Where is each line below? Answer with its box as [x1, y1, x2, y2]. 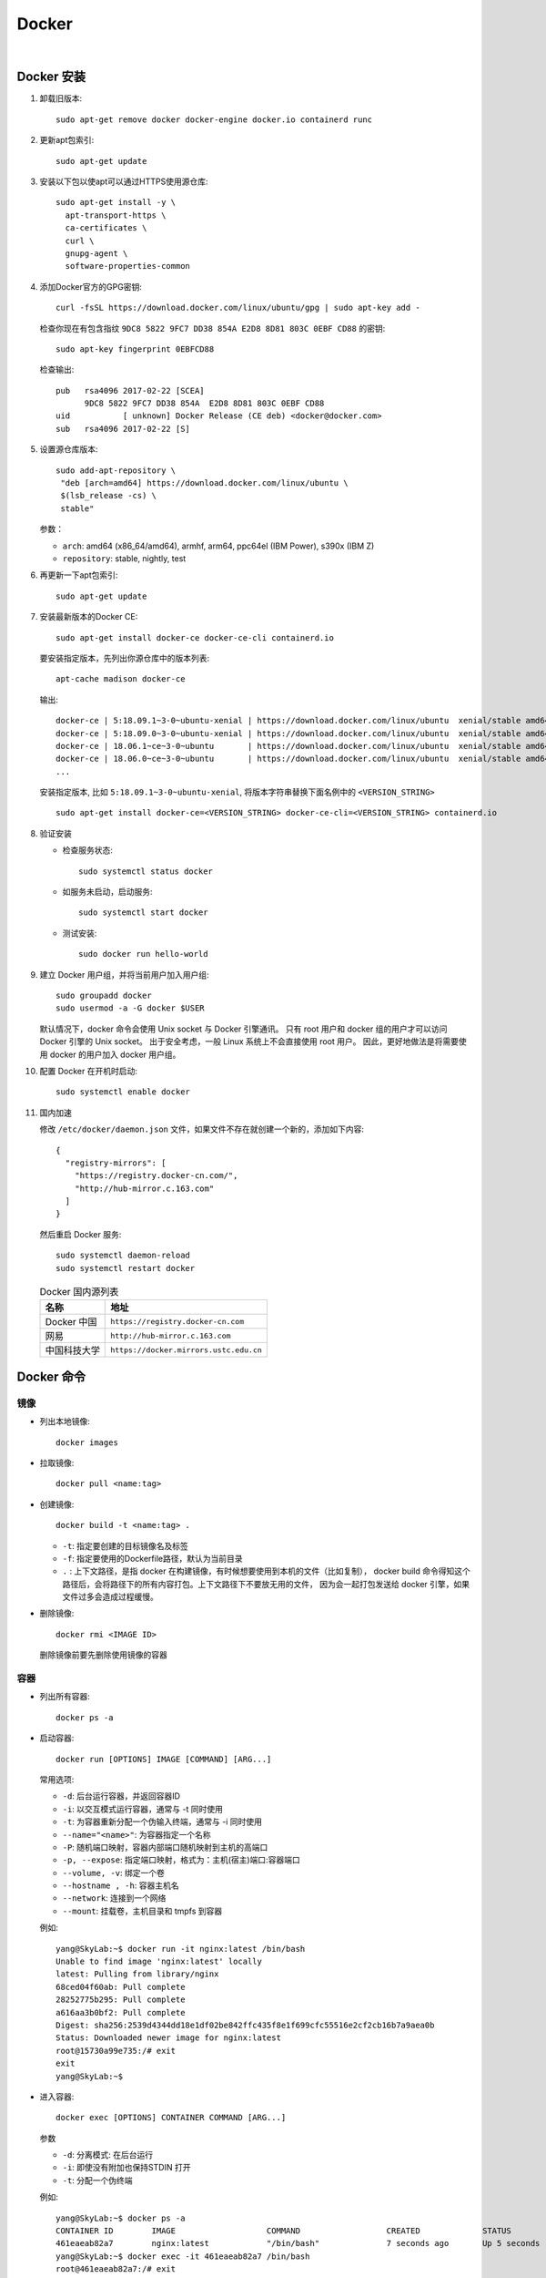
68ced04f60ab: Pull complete [56, 1982, 186, 1992]
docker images [56, 1437, 118, 1448]
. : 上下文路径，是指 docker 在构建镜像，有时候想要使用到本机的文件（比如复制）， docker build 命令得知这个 [62, 1565, 470, 1576]
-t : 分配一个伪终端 [62, 2174, 133, 2186]
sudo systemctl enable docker [56, 1087, 191, 1097]
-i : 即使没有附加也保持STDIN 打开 [62, 2162, 191, 2173]
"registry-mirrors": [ [65, 1157, 167, 1168]
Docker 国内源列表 [39, 1286, 119, 1298]
